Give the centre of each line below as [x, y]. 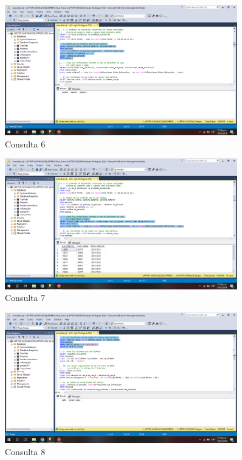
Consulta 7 [25, 298]
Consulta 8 [25, 451]
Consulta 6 [25, 143]
